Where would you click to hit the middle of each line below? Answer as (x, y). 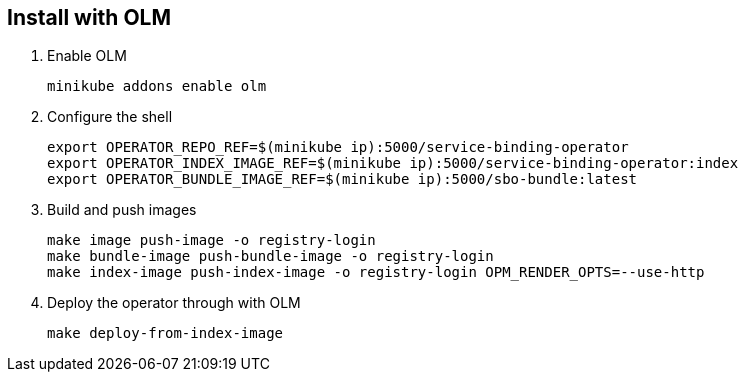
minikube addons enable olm (157, 86)
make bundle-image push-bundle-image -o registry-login (270, 256)
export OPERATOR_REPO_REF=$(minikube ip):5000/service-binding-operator (338, 147)
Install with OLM (89, 17)
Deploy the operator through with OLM (174, 303)
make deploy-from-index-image (165, 333)
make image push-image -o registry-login (211, 240)
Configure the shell (110, 117)
